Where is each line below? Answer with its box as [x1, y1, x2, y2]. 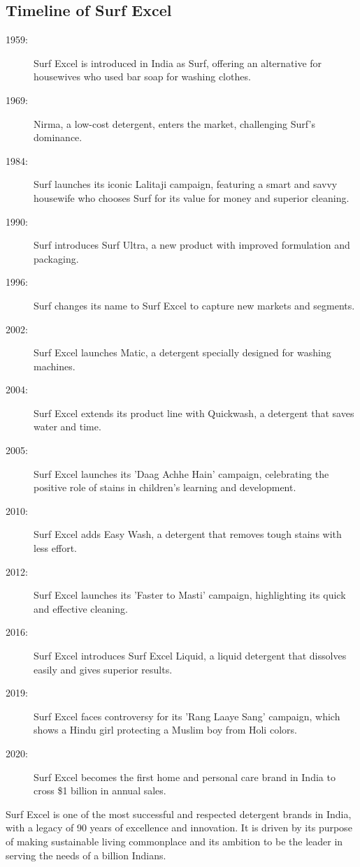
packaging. [34, 251, 79, 265]
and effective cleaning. [34, 601, 128, 615]
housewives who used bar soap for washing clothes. [34, 69, 251, 84]
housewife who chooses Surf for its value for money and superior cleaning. [34, 190, 350, 205]
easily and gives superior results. [34, 662, 173, 676]
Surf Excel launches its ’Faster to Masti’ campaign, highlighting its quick [34, 588, 346, 602]
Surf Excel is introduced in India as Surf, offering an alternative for [34, 55, 322, 70]
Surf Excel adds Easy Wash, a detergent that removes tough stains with [34, 527, 342, 541]
